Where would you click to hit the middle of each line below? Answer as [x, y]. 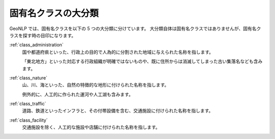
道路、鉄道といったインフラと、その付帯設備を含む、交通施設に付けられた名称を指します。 [118, 111]
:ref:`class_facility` [29, 120]
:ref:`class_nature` [29, 78]
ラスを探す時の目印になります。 [43, 35]
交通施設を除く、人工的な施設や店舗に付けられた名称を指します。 [91, 127]
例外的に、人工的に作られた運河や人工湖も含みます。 [78, 94]
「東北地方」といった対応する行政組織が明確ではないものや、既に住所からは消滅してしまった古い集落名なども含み [142, 62]
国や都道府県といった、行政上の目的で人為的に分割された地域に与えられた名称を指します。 [118, 52]
